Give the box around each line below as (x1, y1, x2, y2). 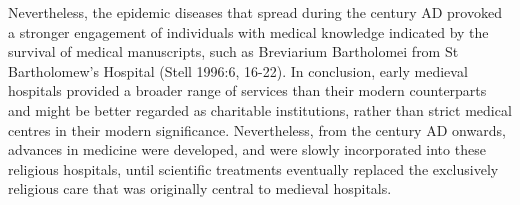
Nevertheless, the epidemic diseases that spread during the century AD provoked (8, 2, 502, 22)
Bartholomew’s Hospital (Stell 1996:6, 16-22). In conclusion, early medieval (8, 60, 468, 81)
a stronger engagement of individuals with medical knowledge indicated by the (8, 21, 489, 42)
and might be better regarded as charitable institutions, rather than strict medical (8, 99, 512, 120)
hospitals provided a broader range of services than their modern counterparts (8, 80, 487, 101)
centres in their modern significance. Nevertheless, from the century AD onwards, (8, 119, 506, 140)
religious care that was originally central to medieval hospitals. (8, 178, 392, 199)
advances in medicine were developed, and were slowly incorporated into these (8, 139, 486, 160)
